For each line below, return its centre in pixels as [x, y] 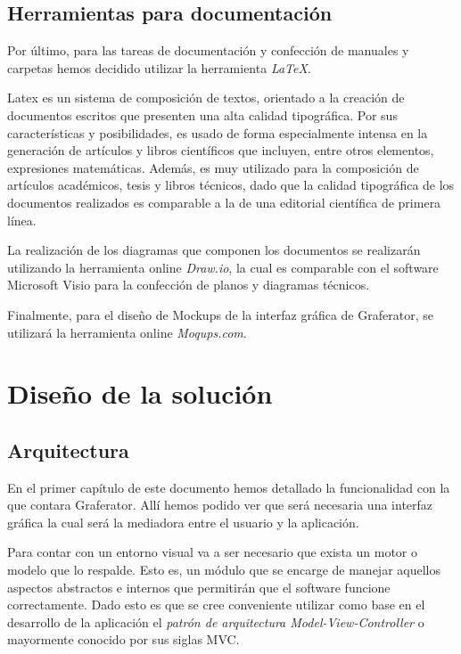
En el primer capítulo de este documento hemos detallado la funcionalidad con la [229, 487]
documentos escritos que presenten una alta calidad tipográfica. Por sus [202, 114]
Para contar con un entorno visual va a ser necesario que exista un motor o [212, 552]
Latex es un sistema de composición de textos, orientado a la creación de [206, 98]
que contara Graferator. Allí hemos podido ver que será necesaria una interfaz [220, 505]
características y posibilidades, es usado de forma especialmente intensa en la [218, 132]
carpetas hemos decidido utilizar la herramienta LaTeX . [159, 67]
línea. [22, 220]
